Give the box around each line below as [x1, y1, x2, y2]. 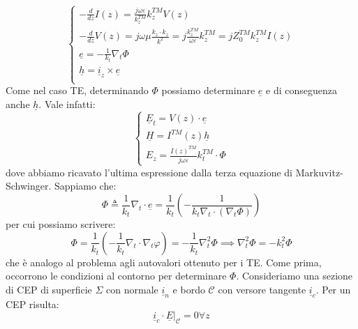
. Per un [315, 282, 351, 296]
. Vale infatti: [38, 97, 96, 111]
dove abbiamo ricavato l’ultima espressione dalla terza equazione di [6, 164, 292, 179]
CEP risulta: [6, 296, 59, 311]
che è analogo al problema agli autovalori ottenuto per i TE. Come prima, [6, 254, 322, 269]
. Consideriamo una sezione [236, 268, 353, 283]
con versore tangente [218, 282, 306, 296]
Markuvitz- [295, 164, 343, 179]
